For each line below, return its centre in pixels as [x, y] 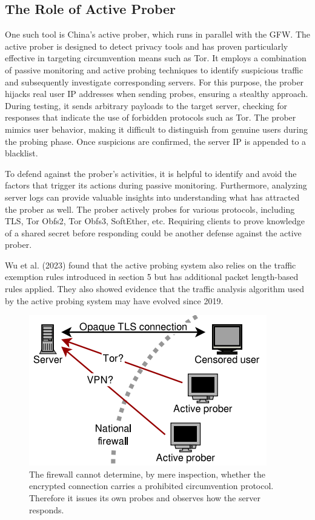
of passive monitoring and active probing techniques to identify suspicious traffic [154, 69]
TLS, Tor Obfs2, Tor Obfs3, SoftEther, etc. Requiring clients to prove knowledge [155, 221]
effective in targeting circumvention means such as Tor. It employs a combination [156, 58]
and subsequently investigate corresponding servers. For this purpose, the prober [154, 82]
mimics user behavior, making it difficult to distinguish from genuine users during [157, 129]
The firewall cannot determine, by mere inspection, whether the [147, 474]
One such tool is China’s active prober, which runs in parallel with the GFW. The [157, 34]
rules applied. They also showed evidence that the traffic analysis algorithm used [155, 289]
